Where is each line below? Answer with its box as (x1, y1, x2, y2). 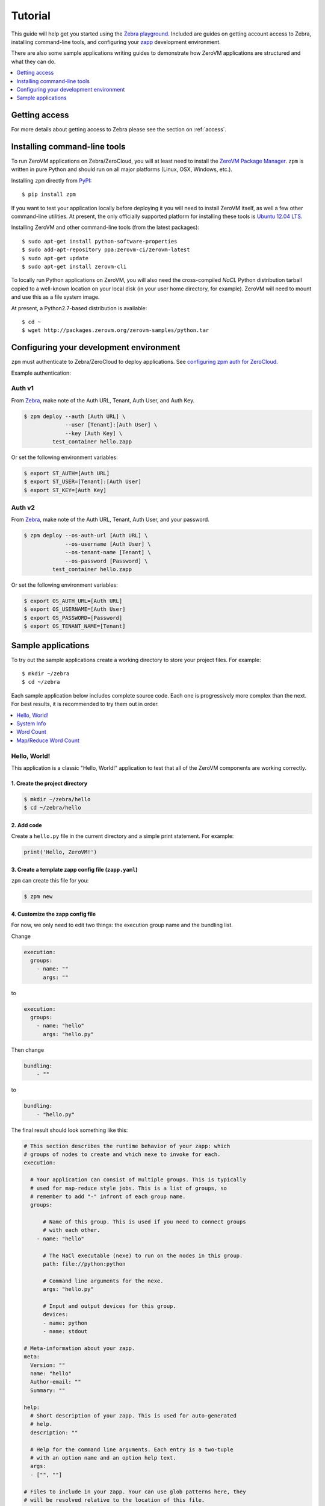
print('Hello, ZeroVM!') (23, 849, 97, 855)
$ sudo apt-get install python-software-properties (22, 238, 178, 245)
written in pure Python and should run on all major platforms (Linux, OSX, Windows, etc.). (11, 166, 233, 173)
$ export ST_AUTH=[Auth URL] (23, 470, 110, 476)
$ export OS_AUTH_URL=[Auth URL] (23, 597, 123, 604)
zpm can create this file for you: (11, 877, 89, 884)
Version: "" (30, 1361, 66, 1369)
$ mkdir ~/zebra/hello (23, 796, 91, 802)
